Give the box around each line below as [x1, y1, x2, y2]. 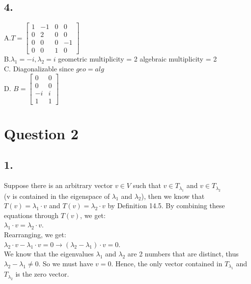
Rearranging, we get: [4, 229, 66, 239]
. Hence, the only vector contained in [111, 258, 223, 268]
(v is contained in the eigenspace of [4, 190, 110, 201]
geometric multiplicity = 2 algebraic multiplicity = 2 [58, 54, 217, 64]
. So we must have [38, 258, 93, 268]
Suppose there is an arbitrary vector [4, 180, 113, 190]
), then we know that [141, 190, 205, 201]
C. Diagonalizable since [4, 63, 74, 73]
